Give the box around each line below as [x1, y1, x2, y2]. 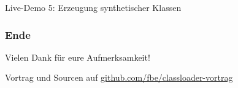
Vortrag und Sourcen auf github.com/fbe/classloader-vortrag [5, 71, 233, 84]
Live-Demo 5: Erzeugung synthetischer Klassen [5, 1, 182, 13]
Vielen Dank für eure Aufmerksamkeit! [5, 50, 150, 63]
